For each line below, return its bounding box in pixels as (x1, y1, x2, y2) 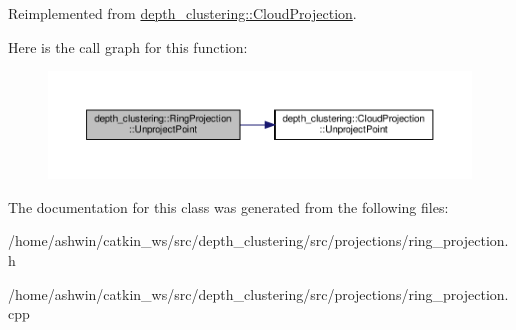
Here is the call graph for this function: (8, 36, 248, 57)
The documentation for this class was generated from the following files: (8, 196, 449, 217)
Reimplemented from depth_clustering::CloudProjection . (8, 3, 357, 23)
